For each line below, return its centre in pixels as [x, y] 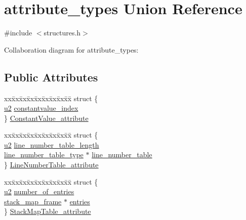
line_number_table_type [44, 155]
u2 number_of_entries [39, 191]
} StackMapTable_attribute [48, 211]
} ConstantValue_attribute [46, 118]
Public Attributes [51, 77]
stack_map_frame [33, 201]
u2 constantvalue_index [41, 108]
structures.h [62, 33]
